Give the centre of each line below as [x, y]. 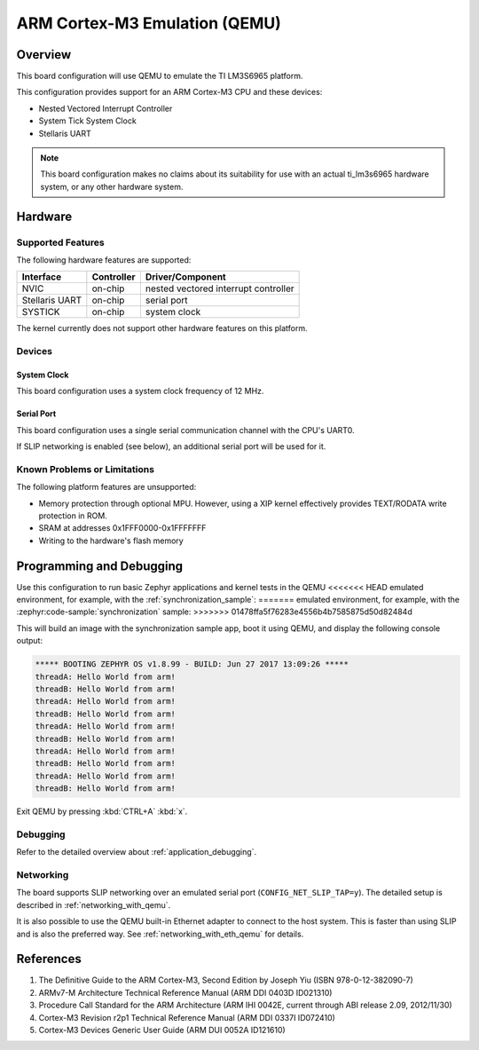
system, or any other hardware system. [112, 186]
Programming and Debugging [100, 566]
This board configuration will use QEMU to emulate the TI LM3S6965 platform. [160, 76]
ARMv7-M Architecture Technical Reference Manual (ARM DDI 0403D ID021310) [185, 992]
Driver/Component [185, 277]
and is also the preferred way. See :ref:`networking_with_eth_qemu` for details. [160, 934]
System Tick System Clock [87, 121]
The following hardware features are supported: [104, 260]
